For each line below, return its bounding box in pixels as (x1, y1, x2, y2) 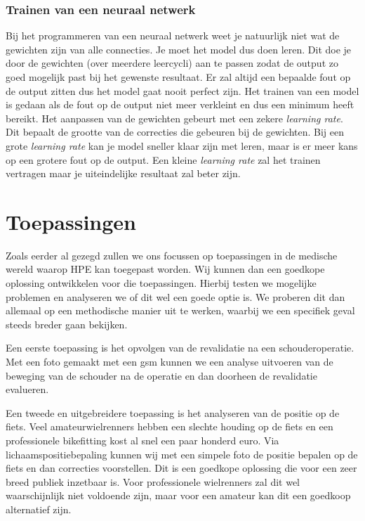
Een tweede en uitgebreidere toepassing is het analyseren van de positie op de (6, 405, 340, 420)
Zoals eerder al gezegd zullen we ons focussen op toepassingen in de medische (6, 247, 338, 262)
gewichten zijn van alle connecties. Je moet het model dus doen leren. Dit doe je (6, 41, 352, 56)
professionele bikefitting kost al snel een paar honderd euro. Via (6, 433, 279, 447)
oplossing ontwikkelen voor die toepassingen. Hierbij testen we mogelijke (6, 276, 317, 290)
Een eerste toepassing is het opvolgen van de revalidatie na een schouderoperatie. (6, 340, 354, 355)
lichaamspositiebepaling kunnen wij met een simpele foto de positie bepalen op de (6, 446, 358, 461)
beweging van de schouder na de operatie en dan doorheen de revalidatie (6, 368, 317, 382)
